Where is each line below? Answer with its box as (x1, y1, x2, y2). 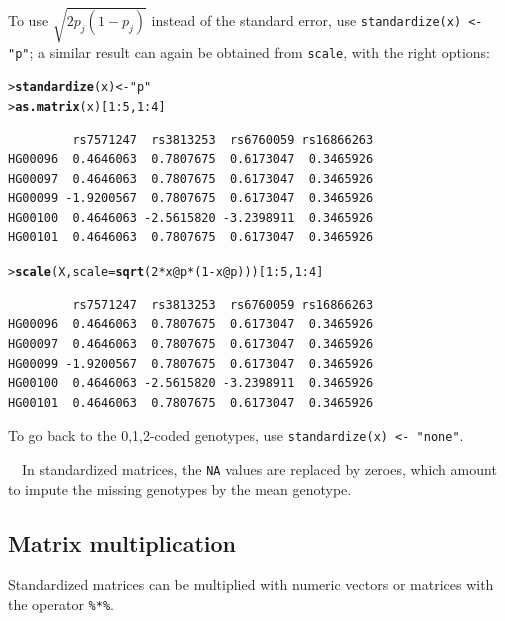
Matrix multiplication (8, 527, 237, 558)
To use (8, 9, 49, 30)
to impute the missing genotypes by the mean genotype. (8, 478, 352, 499)
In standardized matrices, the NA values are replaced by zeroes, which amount (21, 458, 497, 479)
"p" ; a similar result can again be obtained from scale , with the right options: (8, 41, 490, 62)
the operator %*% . (8, 594, 114, 614)
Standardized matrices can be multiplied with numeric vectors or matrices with (8, 574, 494, 595)
